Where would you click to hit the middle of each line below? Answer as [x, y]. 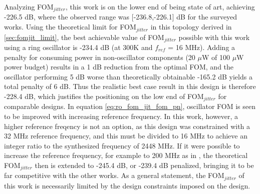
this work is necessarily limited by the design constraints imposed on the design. [127, 185]
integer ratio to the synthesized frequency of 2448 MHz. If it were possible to [122, 145]
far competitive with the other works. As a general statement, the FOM [114, 175]
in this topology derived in [191, 27]
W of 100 [216, 57]
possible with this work [214, 37]
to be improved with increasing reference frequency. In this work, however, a [121, 116]
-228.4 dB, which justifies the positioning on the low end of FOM [104, 96]
